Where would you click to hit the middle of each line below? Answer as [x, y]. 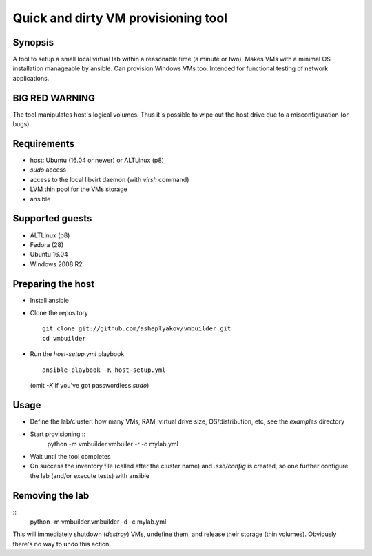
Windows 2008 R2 [56, 264]
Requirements [44, 144]
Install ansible [49, 300]
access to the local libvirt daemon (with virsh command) [110, 179]
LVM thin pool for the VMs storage [79, 189]
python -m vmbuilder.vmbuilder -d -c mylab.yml [98, 522]
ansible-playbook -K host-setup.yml [104, 370]
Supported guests [52, 218]
